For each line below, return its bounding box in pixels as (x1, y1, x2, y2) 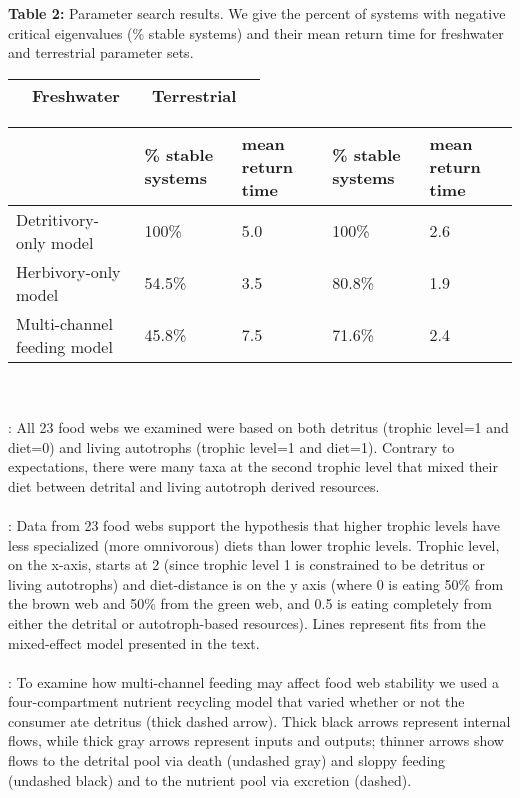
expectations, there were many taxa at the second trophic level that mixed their (8, 456, 498, 477)
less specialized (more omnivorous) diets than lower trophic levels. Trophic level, (8, 534, 500, 555)
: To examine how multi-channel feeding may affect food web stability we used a (8, 671, 499, 692)
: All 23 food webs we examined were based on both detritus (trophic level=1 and (8, 416, 509, 437)
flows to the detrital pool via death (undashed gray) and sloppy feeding (8, 750, 446, 771)
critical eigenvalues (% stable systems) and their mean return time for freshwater (8, 22, 504, 43)
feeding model (16, 334, 113, 358)
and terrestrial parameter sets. (8, 42, 194, 63)
